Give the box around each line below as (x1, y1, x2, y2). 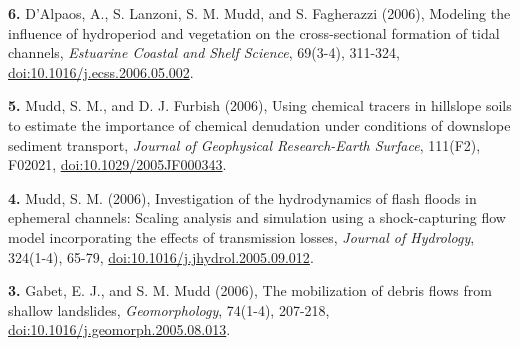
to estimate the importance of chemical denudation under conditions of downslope (8, 114, 511, 135)
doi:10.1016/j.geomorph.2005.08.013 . (8, 319, 231, 340)
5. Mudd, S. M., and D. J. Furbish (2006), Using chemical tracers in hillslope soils (8, 95, 512, 116)
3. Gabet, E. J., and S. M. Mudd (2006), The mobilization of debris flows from (8, 280, 492, 301)
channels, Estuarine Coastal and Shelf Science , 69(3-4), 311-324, (8, 42, 401, 63)
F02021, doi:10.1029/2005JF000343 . (8, 154, 227, 175)
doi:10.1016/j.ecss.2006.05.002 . (8, 61, 194, 82)
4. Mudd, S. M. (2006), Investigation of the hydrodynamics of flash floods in (8, 187, 477, 208)
